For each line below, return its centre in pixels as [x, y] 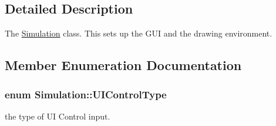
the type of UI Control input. [58, 116]
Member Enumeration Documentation [123, 65]
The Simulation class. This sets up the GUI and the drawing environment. [139, 33]
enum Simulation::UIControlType [86, 94]
